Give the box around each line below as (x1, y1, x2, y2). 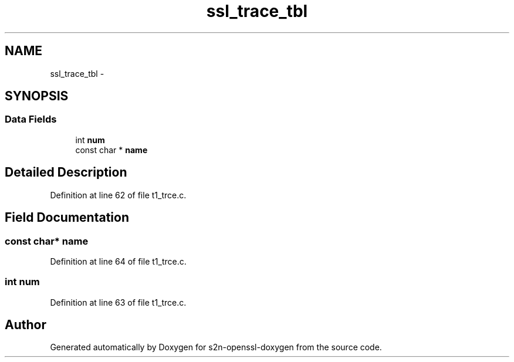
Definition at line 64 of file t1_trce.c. (50, 256, 187, 266)
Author (5, 317, 46, 333)
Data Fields (5, 113, 57, 126)
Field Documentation (5, 210, 129, 225)
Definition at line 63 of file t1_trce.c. (50, 297, 187, 307)
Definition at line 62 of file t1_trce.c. (50, 190, 187, 200)
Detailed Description (5, 165, 127, 180)
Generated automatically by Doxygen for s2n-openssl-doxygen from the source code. (50, 342, 382, 353)
